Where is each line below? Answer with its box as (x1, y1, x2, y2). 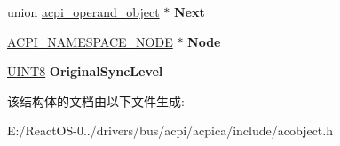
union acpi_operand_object (7, 3, 160, 20)
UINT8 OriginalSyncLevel (7, 62, 163, 81)
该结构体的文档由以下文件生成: (7, 91, 185, 110)
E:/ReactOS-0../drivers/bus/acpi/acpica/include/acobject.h (7, 121, 333, 140)
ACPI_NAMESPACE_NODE (7, 32, 173, 50)
